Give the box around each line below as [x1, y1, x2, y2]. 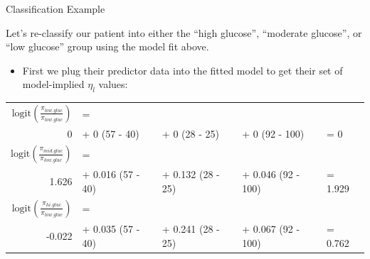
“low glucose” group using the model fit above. [6, 39, 209, 54]
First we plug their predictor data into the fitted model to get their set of [22, 62, 343, 77]
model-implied [22, 77, 85, 92]
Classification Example [6, 1, 105, 16]
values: [98, 77, 128, 92]
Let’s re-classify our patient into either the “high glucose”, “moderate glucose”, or [6, 25, 362, 40]
